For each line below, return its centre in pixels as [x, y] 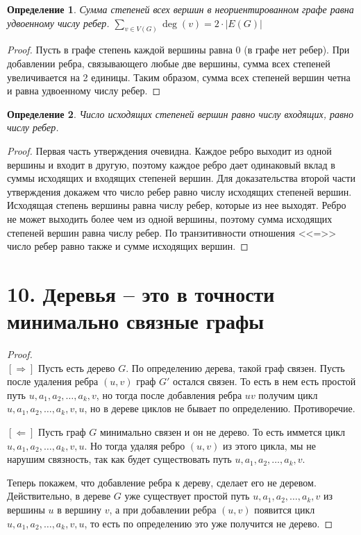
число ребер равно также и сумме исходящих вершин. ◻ [128, 246]
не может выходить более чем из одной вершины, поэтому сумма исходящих [170, 218]
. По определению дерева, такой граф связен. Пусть [235, 367]
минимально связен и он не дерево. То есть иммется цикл [223, 432]
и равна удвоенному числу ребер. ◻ [84, 91]
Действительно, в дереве [59, 496]
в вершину [79, 510]
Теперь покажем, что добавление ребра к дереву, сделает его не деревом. [162, 482]
